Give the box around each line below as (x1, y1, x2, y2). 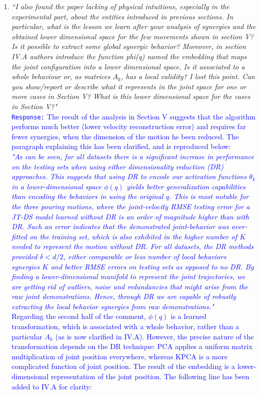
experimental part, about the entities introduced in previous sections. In (11, 11, 233, 21)
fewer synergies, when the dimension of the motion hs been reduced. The (11, 131, 239, 141)
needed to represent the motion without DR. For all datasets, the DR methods (11, 241, 254, 252)
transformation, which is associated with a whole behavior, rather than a (11, 321, 239, 332)
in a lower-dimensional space (11, 181, 102, 191)
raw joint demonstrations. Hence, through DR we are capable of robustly (11, 291, 236, 302)
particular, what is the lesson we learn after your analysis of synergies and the (11, 21, 256, 32)
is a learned (170, 311, 206, 322)
